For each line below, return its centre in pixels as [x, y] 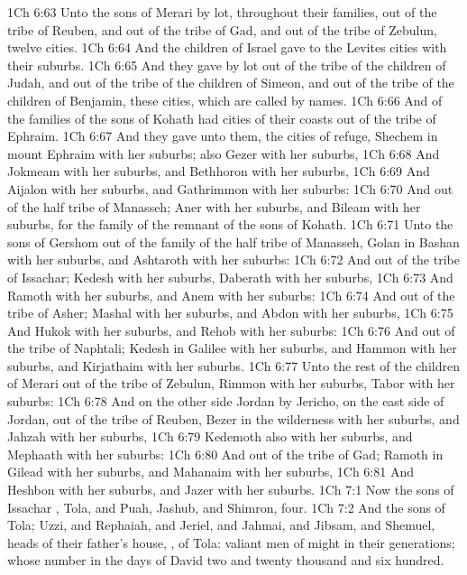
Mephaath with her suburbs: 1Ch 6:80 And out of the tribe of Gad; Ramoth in [225, 454]
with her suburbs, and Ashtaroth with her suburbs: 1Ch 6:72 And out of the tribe [233, 260]
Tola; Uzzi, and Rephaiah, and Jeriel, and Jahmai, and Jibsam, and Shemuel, [221, 525]
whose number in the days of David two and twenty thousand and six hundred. [226, 560]
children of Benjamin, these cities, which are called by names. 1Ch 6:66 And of [225, 100]
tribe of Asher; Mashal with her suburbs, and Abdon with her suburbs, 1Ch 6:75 [230, 313]
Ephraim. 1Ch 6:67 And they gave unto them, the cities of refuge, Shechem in [223, 136]
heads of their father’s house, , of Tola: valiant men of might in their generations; [231, 542]
